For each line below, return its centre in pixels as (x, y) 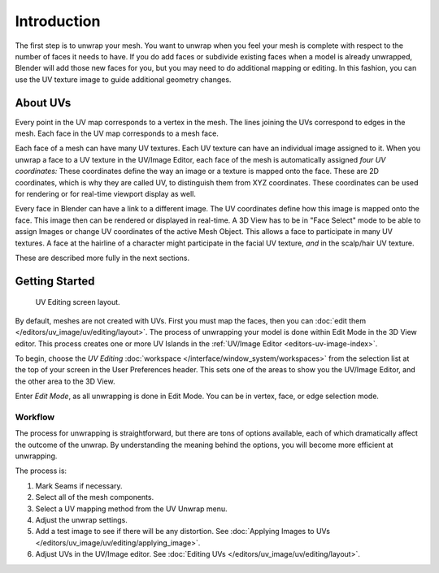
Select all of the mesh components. (95, 497)
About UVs (43, 103)
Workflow (35, 417)
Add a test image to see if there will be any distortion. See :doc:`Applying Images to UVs (183, 532)
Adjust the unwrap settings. (81, 519)
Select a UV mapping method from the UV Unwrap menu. (131, 509)
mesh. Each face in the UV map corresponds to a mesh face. (117, 133)
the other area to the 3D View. (65, 381)
